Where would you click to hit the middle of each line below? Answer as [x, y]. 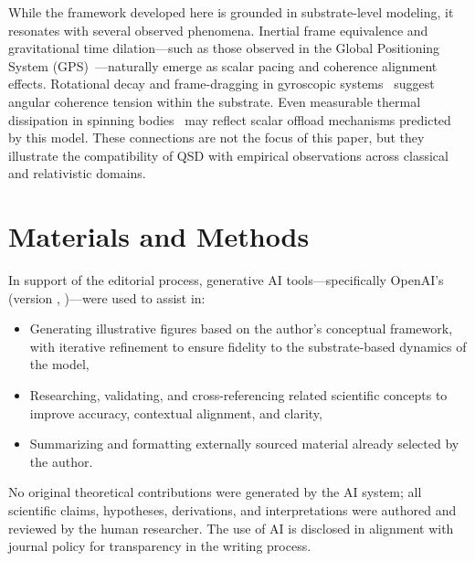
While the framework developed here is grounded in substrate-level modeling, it [231, 12]
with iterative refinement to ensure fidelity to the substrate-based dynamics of [248, 346]
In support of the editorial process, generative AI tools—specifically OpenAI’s [226, 280]
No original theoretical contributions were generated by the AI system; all [215, 492]
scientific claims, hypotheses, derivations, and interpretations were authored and [232, 510]
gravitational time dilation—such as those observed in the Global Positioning [224, 48]
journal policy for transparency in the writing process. [160, 546]
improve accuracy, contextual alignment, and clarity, [176, 413]
